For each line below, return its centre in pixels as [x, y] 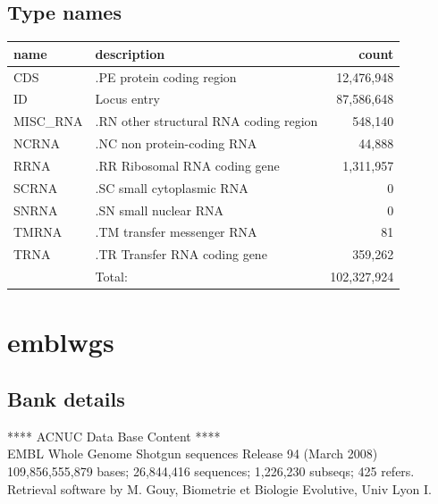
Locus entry [127, 99]
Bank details [66, 399]
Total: [111, 277]
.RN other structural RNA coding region [206, 121]
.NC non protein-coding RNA [176, 143]
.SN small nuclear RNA [160, 210]
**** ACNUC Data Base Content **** [114, 436]
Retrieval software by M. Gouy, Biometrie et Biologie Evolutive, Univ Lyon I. [219, 488]
